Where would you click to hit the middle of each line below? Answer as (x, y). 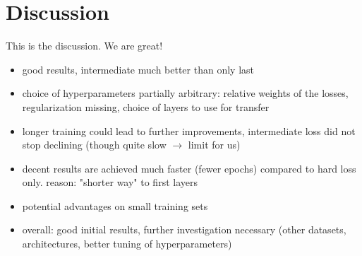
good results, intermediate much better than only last (138, 69)
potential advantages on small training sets (115, 205)
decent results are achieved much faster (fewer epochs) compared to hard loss (189, 168)
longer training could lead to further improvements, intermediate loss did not (189, 130)
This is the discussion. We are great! (84, 46)
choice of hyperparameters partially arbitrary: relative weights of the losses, (185, 93)
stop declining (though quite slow (94, 145)
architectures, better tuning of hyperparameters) (127, 244)
